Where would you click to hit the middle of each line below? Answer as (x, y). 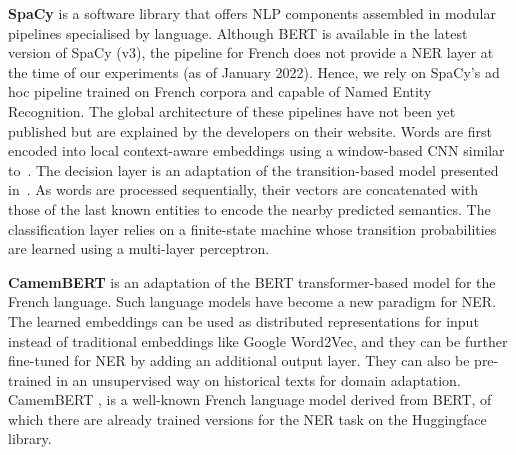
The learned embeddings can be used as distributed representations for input (243, 320)
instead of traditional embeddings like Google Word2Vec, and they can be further (258, 340)
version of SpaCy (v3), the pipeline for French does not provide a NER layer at (251, 52)
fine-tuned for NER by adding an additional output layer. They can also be (239, 360)
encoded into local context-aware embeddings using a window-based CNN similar (256, 150)
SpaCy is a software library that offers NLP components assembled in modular (252, 13)
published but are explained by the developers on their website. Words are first (250, 130)
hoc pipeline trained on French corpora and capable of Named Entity (220, 91)
